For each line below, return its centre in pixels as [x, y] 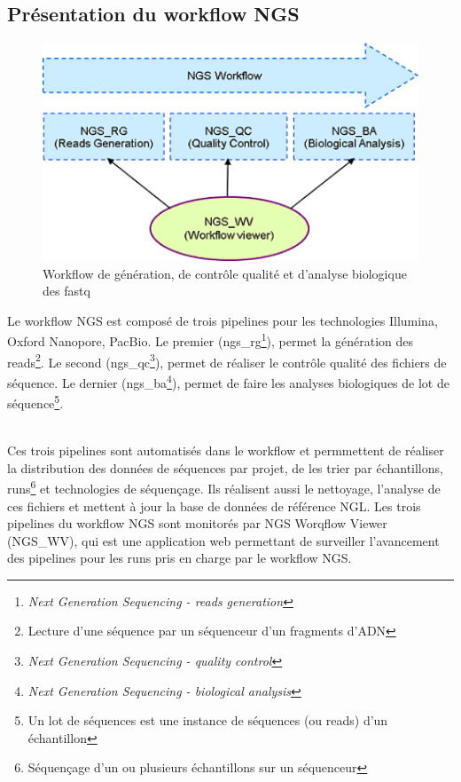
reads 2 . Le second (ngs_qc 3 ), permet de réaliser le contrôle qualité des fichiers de [227, 360]
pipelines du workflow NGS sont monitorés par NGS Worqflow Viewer [197, 523]
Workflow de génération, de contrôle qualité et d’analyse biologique [225, 273]
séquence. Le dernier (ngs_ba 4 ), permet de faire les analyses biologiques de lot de [228, 381]
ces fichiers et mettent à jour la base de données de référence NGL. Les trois [214, 506]
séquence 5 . [35, 402]
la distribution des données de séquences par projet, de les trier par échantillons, [225, 467]
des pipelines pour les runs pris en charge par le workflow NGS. [180, 558]
